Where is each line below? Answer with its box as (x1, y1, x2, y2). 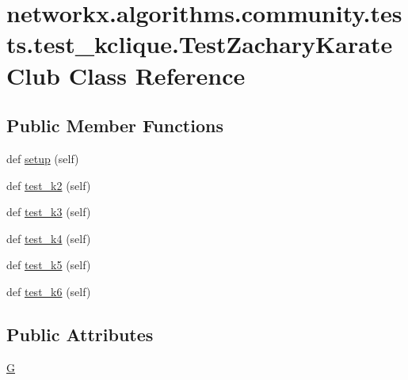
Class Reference (68, 59, 246, 91)
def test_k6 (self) (6, 283, 91, 299)
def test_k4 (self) (6, 230, 91, 246)
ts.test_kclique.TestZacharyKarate (6, 28, 393, 60)
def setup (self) (6, 150, 79, 166)
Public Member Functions (6, 113, 223, 138)
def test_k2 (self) (6, 177, 91, 193)
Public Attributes (6, 321, 154, 346)
